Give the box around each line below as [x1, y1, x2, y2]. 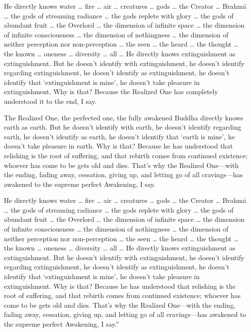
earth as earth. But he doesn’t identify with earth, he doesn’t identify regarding [4, 122, 241, 132]
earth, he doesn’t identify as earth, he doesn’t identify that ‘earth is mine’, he [4, 131, 235, 141]
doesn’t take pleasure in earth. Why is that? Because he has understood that [4, 141, 233, 151]
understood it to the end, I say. [4, 96, 97, 106]
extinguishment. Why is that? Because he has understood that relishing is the [4, 281, 236, 291]
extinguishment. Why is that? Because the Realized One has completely [4, 86, 218, 97]
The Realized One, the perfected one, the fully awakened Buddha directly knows [4, 112, 243, 122]
